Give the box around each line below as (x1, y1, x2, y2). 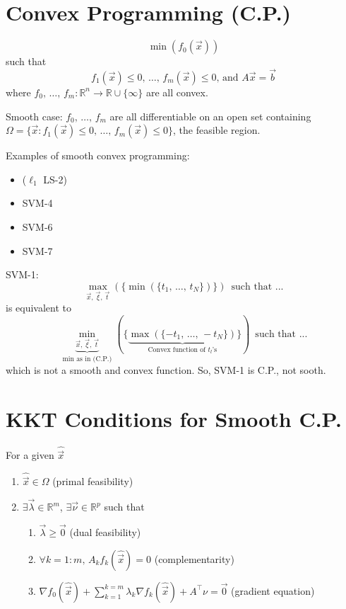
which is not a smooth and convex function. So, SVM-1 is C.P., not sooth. (6, 363, 326, 377)
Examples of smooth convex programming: (6, 148, 190, 163)
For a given (6, 448, 54, 462)
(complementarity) (154, 551, 234, 566)
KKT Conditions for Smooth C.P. (6, 404, 342, 433)
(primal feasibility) (52, 474, 133, 489)
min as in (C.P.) (62, 355, 112, 363)
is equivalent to (6, 300, 72, 315)
